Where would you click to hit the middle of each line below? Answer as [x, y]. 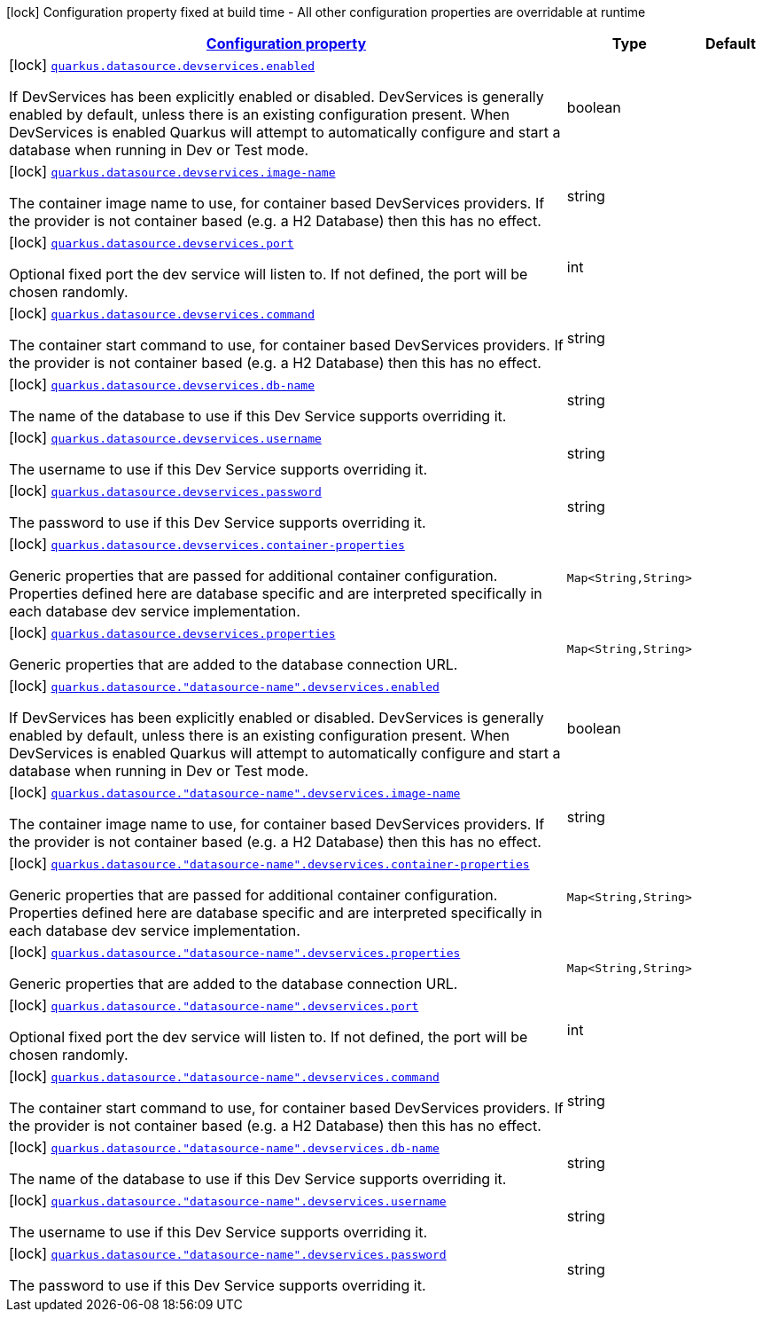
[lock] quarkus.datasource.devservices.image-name [172, 171]
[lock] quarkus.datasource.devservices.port [152, 242]
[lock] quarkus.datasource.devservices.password [165, 491]
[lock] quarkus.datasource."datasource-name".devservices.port [214, 1005]
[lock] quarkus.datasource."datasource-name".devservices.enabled [224, 686]
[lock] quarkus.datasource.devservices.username [165, 437]
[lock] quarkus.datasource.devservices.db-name [162, 384]
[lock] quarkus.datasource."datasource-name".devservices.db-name [224, 1147]
